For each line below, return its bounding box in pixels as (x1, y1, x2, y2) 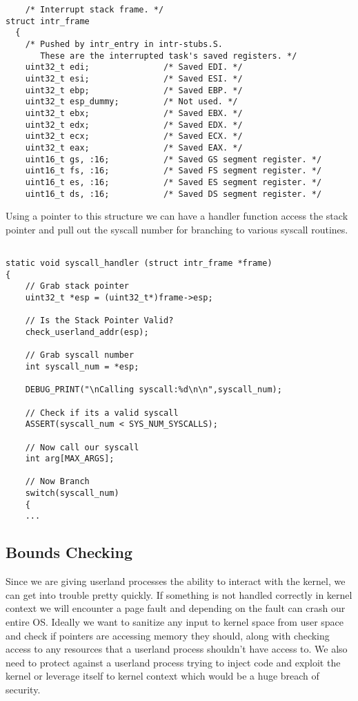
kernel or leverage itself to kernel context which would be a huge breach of (6, 669, 319, 683)
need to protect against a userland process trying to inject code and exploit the (6, 655, 341, 669)
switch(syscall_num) (25, 488, 119, 499)
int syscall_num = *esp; (25, 361, 139, 372)
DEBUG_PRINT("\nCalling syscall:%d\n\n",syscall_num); (25, 385, 282, 395)
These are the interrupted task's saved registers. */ (40, 50, 297, 61)
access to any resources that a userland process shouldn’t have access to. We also (6, 642, 348, 656)
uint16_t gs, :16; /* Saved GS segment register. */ (25, 154, 322, 164)
